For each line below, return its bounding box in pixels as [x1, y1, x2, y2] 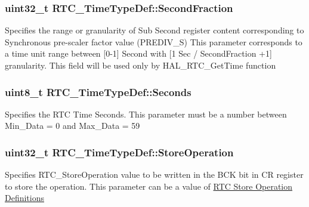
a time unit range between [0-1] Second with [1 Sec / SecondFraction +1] [5, 47, 272, 60]
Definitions [5, 191, 45, 204]
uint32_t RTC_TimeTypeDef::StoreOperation [5, 144, 234, 159]
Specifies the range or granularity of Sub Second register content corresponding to [5, 24, 304, 36]
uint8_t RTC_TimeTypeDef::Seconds [5, 84, 191, 99]
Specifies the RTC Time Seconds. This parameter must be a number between [5, 107, 287, 120]
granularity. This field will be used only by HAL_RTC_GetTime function [5, 59, 276, 71]
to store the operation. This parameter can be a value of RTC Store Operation [5, 180, 293, 192]
